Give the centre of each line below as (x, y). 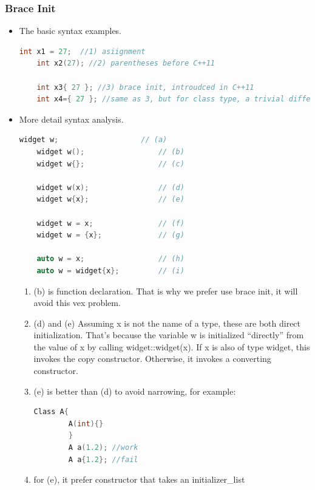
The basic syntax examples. (70, 31)
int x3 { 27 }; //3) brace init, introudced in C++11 (145, 87)
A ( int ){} (86, 424)
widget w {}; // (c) (110, 164)
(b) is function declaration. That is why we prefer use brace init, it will (166, 291)
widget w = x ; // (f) (110, 223)
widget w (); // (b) (110, 151)
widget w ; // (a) (93, 140)
